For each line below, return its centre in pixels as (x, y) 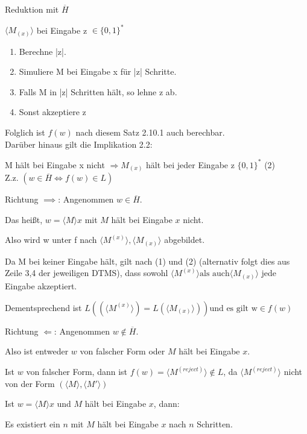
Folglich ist (25, 132)
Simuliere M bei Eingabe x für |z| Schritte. (98, 71)
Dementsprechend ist (43, 307)
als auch (215, 274)
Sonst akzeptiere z (52, 112)
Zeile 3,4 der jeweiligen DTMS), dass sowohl (87, 273)
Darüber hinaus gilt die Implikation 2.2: (79, 144)
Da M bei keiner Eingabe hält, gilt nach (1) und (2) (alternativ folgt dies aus (147, 261)
